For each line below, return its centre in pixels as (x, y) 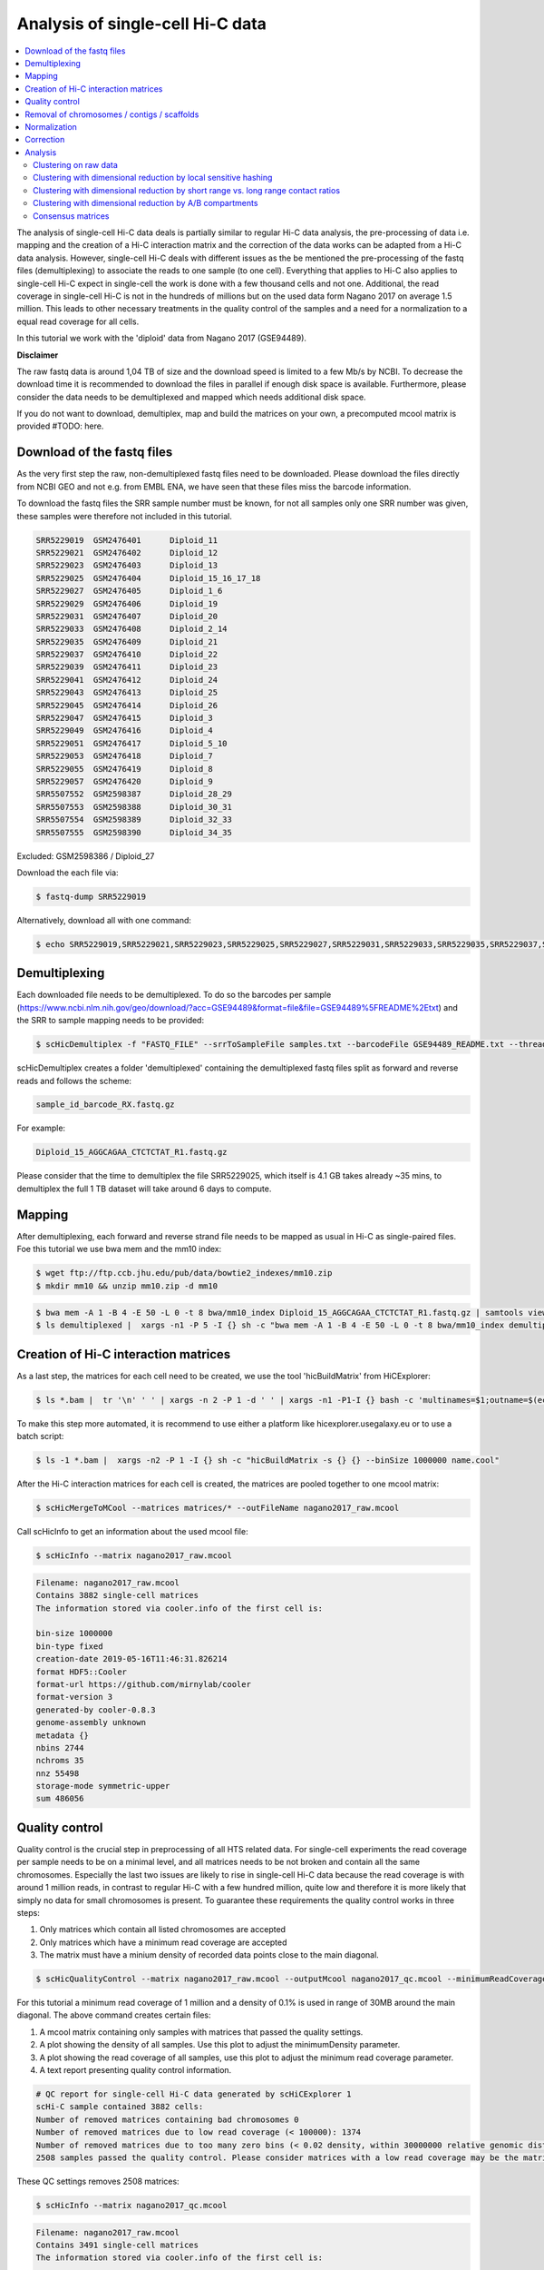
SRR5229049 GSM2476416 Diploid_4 (124, 730)
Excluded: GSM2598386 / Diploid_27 (86, 856)
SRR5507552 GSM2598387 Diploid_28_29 (134, 794)
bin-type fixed (69, 1646)
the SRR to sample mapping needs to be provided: (110, 1021)
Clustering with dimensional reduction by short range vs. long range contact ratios (186, 190)
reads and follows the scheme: (74, 1081)
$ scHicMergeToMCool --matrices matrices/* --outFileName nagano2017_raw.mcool (218, 1508)
